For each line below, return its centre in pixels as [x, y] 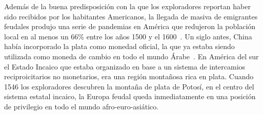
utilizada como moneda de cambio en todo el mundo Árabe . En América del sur [131, 56]
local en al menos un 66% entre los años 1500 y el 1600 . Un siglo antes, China [128, 36]
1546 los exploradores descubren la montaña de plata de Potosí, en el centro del [129, 86]
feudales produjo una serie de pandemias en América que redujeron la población [130, 26]
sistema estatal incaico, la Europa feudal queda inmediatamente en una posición [130, 96]
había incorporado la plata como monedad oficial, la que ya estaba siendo [119, 46]
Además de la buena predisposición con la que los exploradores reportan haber [127, 6]
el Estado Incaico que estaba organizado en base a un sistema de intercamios [125, 66]
